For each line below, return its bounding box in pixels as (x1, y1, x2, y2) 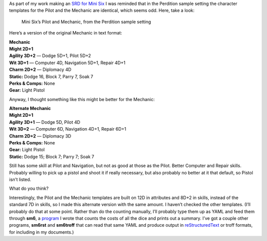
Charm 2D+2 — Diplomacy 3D (9, 133, 72, 139)
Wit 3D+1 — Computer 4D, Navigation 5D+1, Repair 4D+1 (9, 60, 126, 66)
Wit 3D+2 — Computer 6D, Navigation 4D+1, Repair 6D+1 (9, 126, 126, 132)
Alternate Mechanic (9, 105, 51, 111)
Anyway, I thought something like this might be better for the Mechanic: (9, 96, 155, 102)
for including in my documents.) (9, 229, 74, 235)
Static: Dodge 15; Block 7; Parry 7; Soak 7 (9, 153, 94, 160)
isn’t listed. (9, 176, 32, 182)
